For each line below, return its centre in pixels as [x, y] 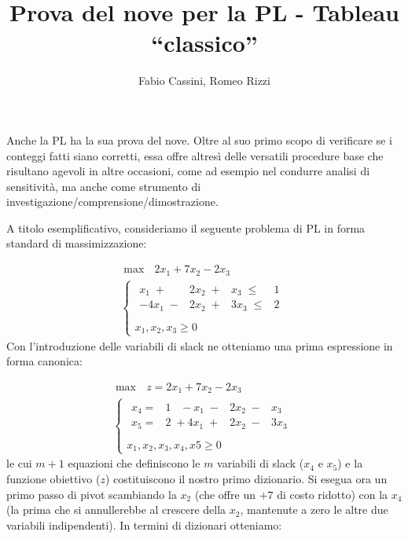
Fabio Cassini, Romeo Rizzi [204, 81]
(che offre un [225, 494]
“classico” [204, 43]
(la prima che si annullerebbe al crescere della [116, 510]
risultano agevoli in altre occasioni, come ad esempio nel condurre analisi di [188, 171]
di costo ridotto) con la [333, 494]
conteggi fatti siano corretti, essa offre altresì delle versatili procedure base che [195, 155]
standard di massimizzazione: [77, 243]
